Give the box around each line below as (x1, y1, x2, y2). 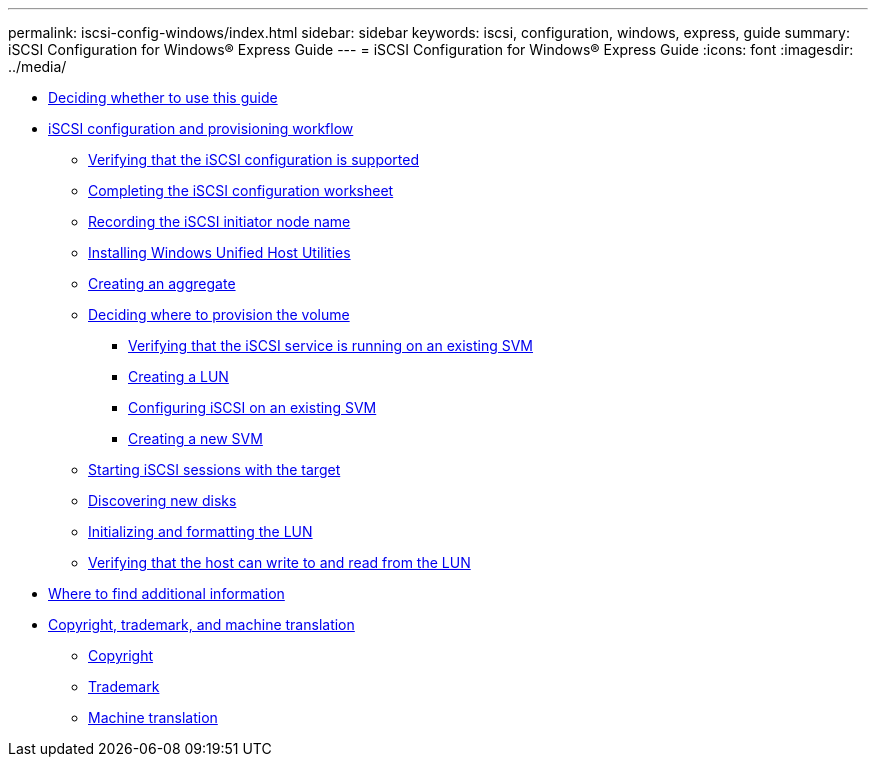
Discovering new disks (88, 492, 237, 509)
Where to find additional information (48, 585, 285, 602)
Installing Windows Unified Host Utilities (88, 244, 351, 261)
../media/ (8, 58, 67, 75)
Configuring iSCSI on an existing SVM (128, 399, 377, 416)
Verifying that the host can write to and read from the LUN (88, 554, 471, 571)
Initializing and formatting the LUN (88, 523, 313, 540)
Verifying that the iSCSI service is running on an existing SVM (128, 337, 534, 354)
